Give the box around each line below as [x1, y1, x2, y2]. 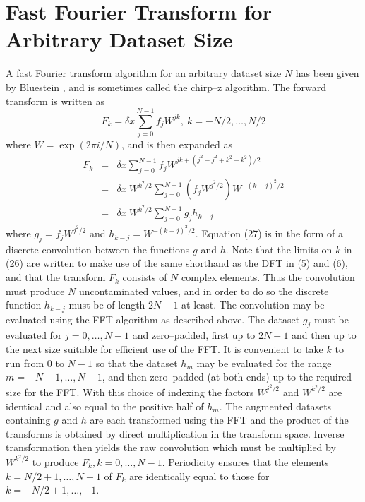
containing [6, 412, 51, 427]
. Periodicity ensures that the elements [162, 454, 329, 469]
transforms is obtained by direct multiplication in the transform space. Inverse [6, 426, 345, 441]
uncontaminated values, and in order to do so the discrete [78, 283, 329, 298]
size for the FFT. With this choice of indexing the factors [6, 384, 254, 399]
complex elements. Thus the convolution [181, 270, 355, 285]
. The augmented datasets [219, 398, 332, 413]
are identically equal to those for [129, 468, 270, 483]
